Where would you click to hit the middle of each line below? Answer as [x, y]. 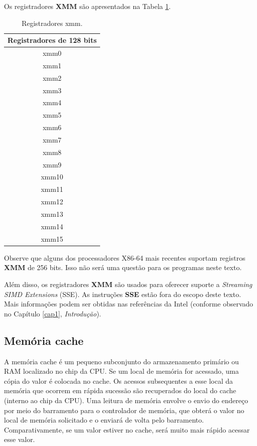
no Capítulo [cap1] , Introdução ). [53, 313]
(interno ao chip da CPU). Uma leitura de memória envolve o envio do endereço [126, 400]
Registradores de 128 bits [52, 40]
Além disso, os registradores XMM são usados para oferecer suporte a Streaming [128, 284]
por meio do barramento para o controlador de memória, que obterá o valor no [124, 410]
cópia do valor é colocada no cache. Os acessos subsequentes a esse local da [119, 380]
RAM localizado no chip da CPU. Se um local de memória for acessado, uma [122, 371]
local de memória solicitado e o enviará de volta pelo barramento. [104, 420]
